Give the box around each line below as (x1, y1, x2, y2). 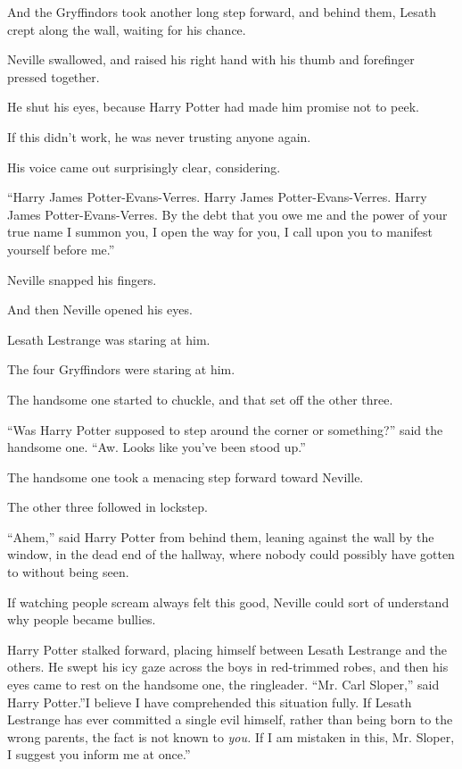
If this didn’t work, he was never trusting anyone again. (7, 127, 311, 146)
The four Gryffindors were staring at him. (7, 360, 235, 379)
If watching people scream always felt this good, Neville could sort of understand (7, 592, 450, 611)
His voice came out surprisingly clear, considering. (7, 157, 281, 176)
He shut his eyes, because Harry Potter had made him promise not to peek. (7, 97, 419, 116)
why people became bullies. (7, 610, 156, 629)
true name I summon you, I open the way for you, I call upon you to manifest (7, 222, 433, 241)
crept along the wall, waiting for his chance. (7, 20, 246, 38)
